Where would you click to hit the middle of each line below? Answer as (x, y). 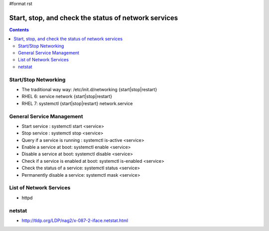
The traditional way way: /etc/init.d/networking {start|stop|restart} (89, 89)
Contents (19, 29)
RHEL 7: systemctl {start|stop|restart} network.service (77, 103)
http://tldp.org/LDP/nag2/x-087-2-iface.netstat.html (75, 220)
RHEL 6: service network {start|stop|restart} (67, 97)
